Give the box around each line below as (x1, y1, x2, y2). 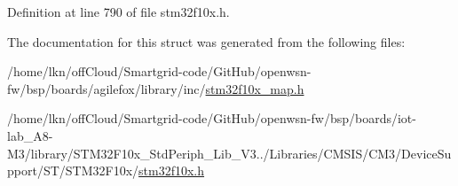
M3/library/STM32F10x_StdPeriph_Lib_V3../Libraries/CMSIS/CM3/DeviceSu (7, 143, 452, 162)
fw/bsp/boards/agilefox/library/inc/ (7, 79, 206, 97)
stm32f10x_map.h (205, 79, 304, 97)
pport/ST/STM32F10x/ (7, 161, 139, 180)
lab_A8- (7, 126, 53, 144)
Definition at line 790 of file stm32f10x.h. (7, 3, 230, 20)
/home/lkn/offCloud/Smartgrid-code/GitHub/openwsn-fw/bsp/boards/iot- (7, 109, 416, 128)
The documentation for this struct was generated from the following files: (7, 32, 406, 50)
